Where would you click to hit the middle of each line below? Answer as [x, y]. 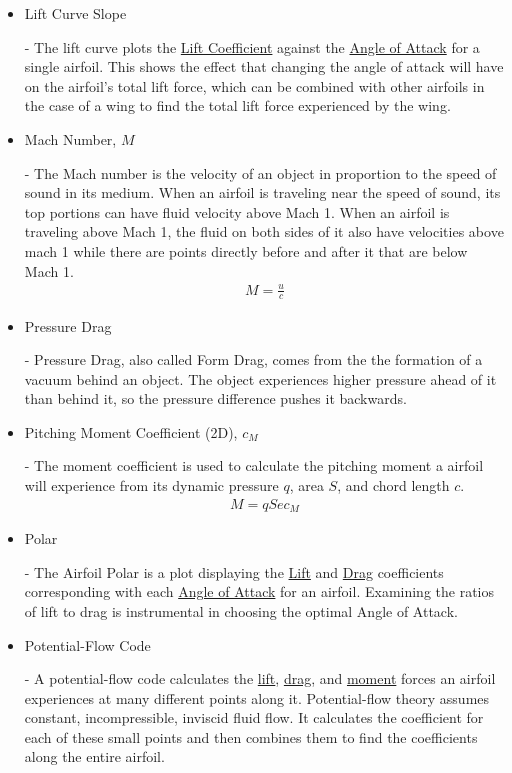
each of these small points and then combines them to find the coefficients [251, 736]
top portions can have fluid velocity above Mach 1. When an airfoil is [237, 211]
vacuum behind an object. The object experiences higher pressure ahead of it [260, 378]
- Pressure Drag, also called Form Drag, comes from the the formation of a [253, 359]
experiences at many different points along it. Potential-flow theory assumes [257, 697]
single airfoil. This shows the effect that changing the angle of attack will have [264, 66]
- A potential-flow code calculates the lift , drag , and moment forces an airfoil [260, 678]
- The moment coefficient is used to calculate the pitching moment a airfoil [254, 465]
